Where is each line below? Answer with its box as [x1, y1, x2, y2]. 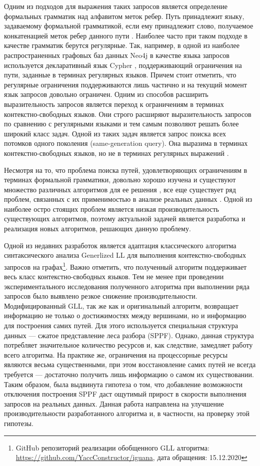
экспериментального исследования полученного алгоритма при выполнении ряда [4, 281, 249, 291]
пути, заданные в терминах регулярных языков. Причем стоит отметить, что [4, 69, 236, 80]
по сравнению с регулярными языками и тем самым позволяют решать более [4, 118, 239, 129]
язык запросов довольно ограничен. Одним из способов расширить [4, 89, 208, 99]
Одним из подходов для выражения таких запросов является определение [4, 1, 227, 11]
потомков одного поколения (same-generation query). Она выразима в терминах [4, 138, 248, 148]
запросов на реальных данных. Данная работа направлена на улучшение [4, 398, 224, 409]
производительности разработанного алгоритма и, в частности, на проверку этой [4, 408, 250, 419]
